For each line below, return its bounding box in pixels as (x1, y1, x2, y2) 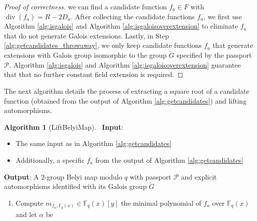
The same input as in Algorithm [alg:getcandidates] (15, 138, 171, 148)
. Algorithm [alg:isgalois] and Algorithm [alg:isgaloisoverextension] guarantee (9, 59, 241, 70)
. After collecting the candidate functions (71, 11, 195, 21)
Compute (15, 197, 43, 208)
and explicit (181, 171, 217, 182)
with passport (129, 171, 171, 182)
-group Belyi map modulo (44, 171, 123, 182)
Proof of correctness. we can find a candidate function (4, 1, 167, 11)
